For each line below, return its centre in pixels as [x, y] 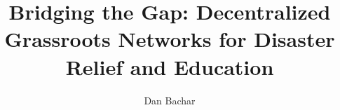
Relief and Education [170, 66]
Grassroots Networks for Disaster [170, 39]
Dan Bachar [170, 100]
